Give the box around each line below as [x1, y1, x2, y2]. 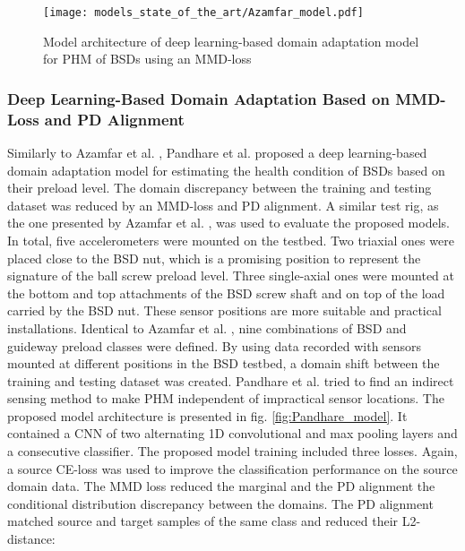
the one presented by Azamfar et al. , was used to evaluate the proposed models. [7, 213, 450, 232]
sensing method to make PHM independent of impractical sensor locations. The [7, 389, 444, 408]
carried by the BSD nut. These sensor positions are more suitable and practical [7, 301, 442, 320]
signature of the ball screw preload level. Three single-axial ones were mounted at [7, 266, 455, 285]
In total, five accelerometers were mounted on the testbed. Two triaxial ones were [7, 230, 454, 249]
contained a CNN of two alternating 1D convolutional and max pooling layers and [7, 424, 458, 443]
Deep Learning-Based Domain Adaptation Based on [7, 87, 390, 109]
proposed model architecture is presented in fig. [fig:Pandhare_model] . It [7, 406, 408, 425]
